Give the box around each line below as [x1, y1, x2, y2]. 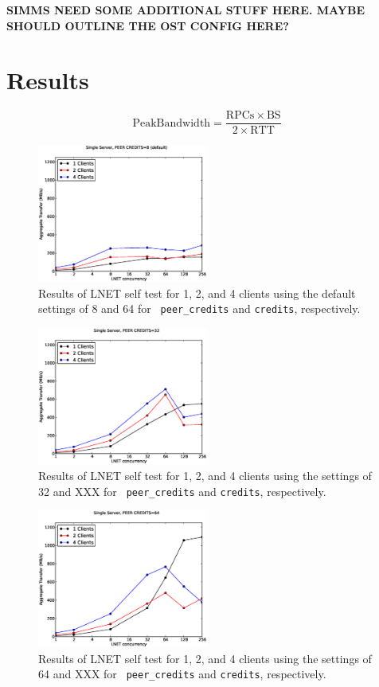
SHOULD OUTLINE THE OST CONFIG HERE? [6, 17, 289, 33]
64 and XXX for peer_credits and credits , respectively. [38, 666, 326, 682]
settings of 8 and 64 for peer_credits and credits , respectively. [38, 300, 361, 317]
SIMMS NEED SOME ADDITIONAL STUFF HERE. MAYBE [6, 2, 365, 18]
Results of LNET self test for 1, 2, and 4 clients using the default [38, 284, 356, 301]
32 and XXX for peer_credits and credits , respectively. [38, 482, 326, 499]
